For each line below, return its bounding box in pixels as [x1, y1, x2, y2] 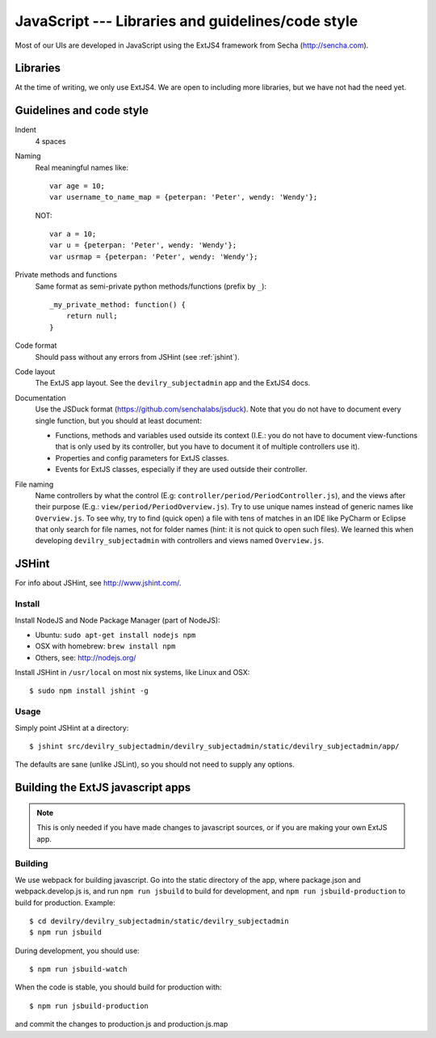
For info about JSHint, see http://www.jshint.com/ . [15, 578, 182, 588]
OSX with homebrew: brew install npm [35, 641, 176, 651]
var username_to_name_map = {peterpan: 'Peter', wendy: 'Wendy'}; [49, 192, 318, 202]
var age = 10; [49, 181, 105, 190]
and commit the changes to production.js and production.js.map [15, 1019, 228, 1029]
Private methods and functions [15, 270, 117, 280]
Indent [15, 125, 36, 135]
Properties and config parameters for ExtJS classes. [55, 453, 229, 462]
